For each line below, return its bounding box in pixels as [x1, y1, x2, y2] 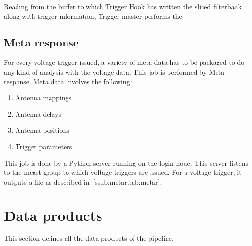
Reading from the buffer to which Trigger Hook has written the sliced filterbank [4, 1, 242, 11]
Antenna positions [15, 125, 69, 135]
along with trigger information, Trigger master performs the [4, 11, 182, 21]
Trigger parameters [15, 141, 72, 151]
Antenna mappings [15, 92, 72, 103]
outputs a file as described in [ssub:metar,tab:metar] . [4, 176, 162, 186]
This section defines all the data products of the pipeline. [4, 233, 174, 243]
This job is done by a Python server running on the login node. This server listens [4, 157, 249, 168]
